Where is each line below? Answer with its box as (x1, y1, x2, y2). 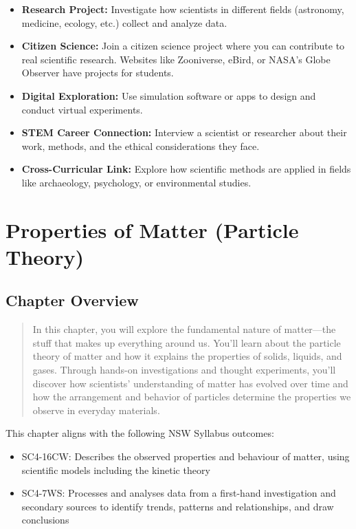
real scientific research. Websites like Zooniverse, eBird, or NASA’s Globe (21, 52, 331, 66)
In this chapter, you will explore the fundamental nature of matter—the (32, 322, 336, 336)
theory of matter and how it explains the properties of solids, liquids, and (32, 349, 342, 363)
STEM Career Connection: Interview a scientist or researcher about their (21, 125, 347, 140)
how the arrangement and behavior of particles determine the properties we (32, 389, 351, 404)
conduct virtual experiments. (21, 102, 143, 116)
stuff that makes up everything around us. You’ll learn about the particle (32, 335, 341, 349)
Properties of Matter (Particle (5, 215, 299, 244)
